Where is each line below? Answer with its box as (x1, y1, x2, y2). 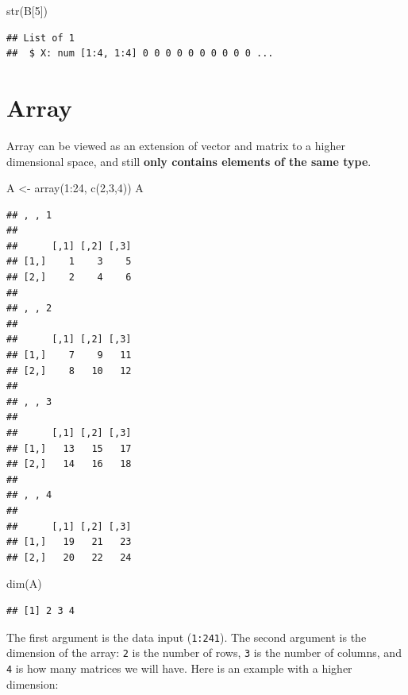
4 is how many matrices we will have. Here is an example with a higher (6, 659, 352, 676)
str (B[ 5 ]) (6, 2, 48, 18)
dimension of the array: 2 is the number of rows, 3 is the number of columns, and (6, 644, 402, 661)
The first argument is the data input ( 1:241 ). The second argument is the (6, 628, 367, 645)
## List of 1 (6, 32, 75, 44)
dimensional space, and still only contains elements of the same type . (6, 153, 371, 169)
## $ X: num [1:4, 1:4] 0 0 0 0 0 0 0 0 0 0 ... (6, 48, 274, 60)
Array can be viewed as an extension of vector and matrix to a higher (6, 137, 345, 153)
